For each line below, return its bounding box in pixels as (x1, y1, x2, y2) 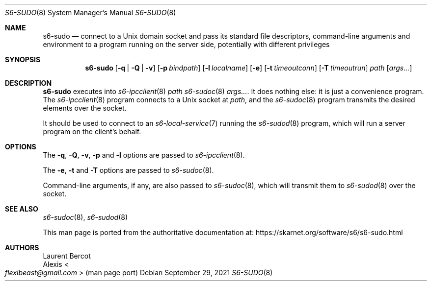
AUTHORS (5, 243, 39, 252)
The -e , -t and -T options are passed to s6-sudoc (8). (43, 166, 214, 174)
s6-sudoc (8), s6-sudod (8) (43, 213, 128, 221)
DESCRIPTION (5, 79, 52, 87)
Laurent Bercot (43, 252, 91, 260)
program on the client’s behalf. (43, 127, 141, 136)
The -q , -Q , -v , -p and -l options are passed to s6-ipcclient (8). (43, 151, 245, 159)
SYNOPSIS (5, 55, 41, 64)
